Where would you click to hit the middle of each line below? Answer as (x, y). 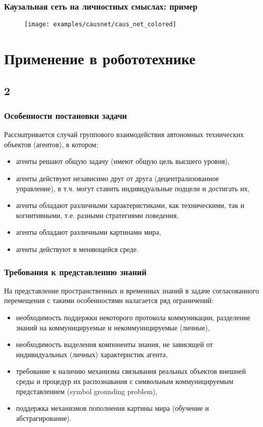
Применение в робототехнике (100, 58)
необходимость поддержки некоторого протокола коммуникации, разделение (133, 317)
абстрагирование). (44, 418)
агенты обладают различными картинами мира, (89, 232)
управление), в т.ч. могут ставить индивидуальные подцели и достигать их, (133, 188)
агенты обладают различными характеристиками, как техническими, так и (130, 205)
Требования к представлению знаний (75, 271)
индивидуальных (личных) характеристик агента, (92, 354)
